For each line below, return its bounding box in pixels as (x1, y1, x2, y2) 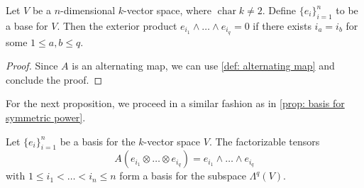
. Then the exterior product (57, 18, 177, 33)
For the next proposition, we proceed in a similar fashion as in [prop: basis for (6, 96, 345, 111)
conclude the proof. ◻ (6, 72, 103, 87)
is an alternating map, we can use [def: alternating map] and (72, 58, 335, 73)
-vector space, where (123, 3, 211, 17)
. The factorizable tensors (209, 133, 320, 148)
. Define (262, 3, 296, 17)
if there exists (253, 18, 311, 33)
